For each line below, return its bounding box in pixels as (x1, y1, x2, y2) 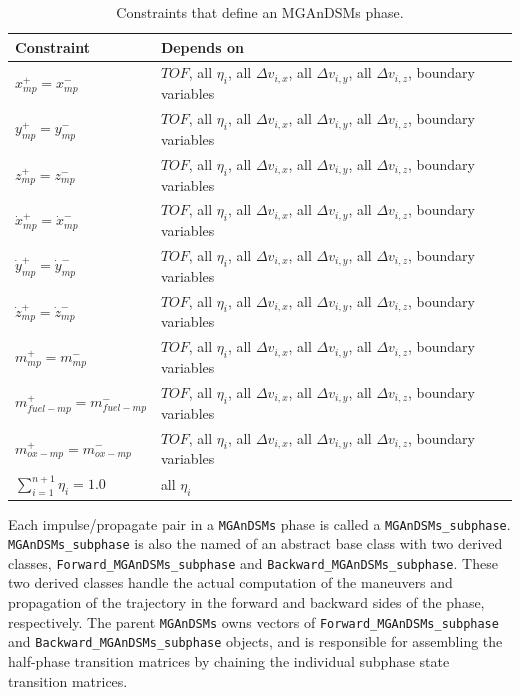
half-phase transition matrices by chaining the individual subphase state (8, 650, 450, 671)
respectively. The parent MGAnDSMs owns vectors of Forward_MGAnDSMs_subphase (8, 611, 499, 632)
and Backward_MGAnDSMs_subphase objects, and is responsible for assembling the (8, 631, 503, 652)
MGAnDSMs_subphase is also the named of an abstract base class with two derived (8, 533, 503, 554)
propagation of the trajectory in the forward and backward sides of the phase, (8, 592, 485, 613)
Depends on (160, 36, 244, 57)
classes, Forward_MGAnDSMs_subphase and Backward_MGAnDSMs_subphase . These (8, 552, 498, 573)
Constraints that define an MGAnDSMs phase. (116, 2, 404, 22)
